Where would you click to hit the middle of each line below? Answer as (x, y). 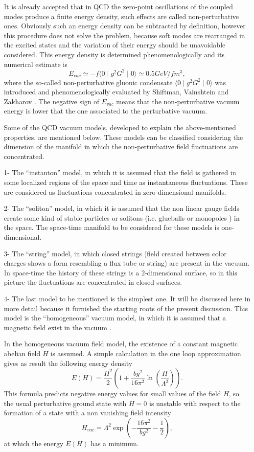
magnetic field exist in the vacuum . (58, 327)
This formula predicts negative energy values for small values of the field (113, 394)
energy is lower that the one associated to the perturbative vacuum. (105, 111)
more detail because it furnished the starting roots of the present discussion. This (126, 308)
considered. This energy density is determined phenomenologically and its (114, 54)
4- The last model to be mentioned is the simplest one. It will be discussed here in (127, 298)
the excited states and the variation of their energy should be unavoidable (115, 45)
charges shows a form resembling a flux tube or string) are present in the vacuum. (127, 263)
